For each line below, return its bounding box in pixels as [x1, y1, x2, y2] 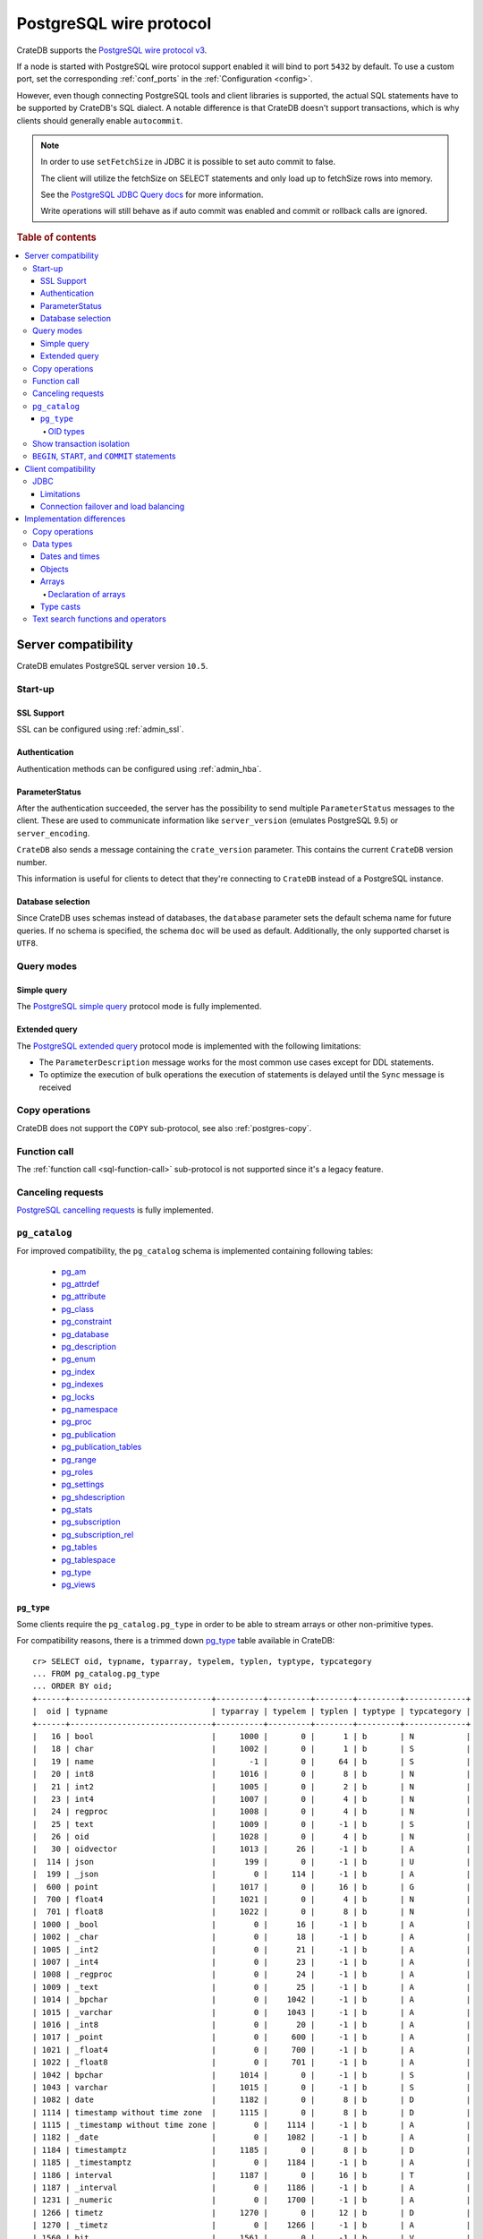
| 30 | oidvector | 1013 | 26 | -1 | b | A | [32, 1844, 471, 1854]
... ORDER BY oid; [32, 1681, 114, 1692]
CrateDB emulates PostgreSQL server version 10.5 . [16, 661, 208, 672]
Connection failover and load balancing [40, 501, 185, 511]
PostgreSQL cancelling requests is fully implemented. [16, 1205, 214, 1215]
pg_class [61, 1303, 94, 1314]
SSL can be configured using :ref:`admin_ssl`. [16, 724, 184, 734]
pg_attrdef [61, 1279, 100, 1290]
